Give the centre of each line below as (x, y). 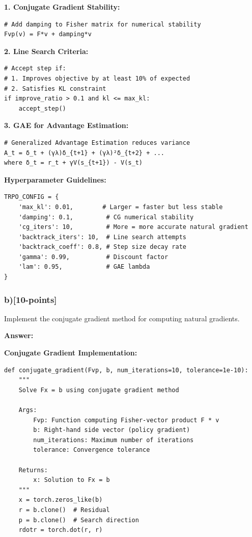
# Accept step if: (35, 69)
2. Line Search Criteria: (46, 51)
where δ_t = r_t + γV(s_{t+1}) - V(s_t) (74, 163)
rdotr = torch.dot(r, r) (61, 530)
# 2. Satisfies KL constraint (55, 88)
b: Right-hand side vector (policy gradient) (112, 430)
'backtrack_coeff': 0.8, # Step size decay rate (102, 247)
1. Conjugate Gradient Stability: (62, 7)
